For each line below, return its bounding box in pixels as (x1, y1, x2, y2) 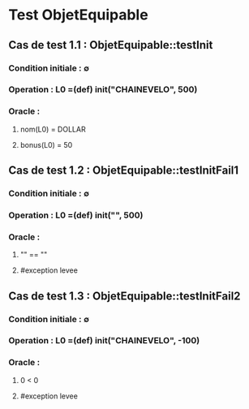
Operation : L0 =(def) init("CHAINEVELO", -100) (8, 335, 200, 347)
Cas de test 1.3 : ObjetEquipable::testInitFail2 (8, 289, 241, 303)
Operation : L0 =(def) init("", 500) (8, 209, 144, 221)
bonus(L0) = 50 (19, 140, 73, 149)
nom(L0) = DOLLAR (19, 124, 87, 134)
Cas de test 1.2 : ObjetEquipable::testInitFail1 (8, 164, 239, 178)
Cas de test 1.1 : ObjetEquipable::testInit (8, 38, 213, 52)
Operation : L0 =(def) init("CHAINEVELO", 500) (8, 84, 198, 95)
